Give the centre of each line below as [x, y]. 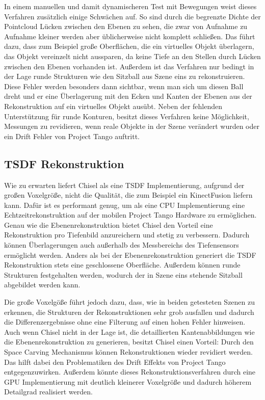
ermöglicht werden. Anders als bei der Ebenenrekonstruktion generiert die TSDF [130, 255]
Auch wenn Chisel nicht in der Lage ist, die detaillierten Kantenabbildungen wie [129, 331]
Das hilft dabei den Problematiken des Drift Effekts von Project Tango [115, 362]
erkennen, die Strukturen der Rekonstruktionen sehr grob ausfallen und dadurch [129, 312]
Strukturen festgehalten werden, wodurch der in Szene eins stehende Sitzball [123, 274]
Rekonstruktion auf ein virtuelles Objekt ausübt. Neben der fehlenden [113, 106]
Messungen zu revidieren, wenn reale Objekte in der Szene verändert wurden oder [132, 126]
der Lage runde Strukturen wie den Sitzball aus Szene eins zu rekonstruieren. [125, 76]
